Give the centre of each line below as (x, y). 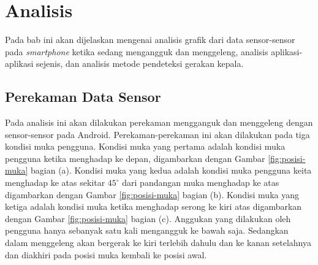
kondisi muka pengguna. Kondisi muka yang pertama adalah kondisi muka (145, 146)
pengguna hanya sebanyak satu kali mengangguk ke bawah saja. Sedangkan (147, 230)
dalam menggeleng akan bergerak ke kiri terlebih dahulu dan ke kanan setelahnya (158, 243)
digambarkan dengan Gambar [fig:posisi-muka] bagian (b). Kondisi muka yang (152, 194)
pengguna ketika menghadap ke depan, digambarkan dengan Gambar (135, 158)
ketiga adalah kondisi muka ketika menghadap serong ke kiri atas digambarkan (153, 206)
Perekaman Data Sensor (83, 97)
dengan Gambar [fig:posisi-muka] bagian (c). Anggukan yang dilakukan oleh (148, 218)
